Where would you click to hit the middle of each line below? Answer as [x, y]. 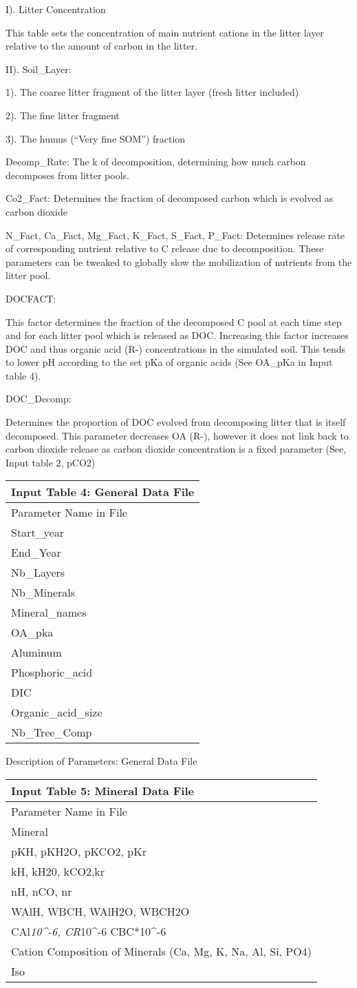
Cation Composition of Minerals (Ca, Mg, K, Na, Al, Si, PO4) [161, 951]
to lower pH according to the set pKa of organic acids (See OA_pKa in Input [169, 362]
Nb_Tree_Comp [52, 732]
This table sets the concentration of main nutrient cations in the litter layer [165, 32]
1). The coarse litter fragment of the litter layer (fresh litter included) [152, 92]
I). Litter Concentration [56, 9]
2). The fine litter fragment [63, 115]
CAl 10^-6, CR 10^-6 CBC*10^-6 [89, 932]
